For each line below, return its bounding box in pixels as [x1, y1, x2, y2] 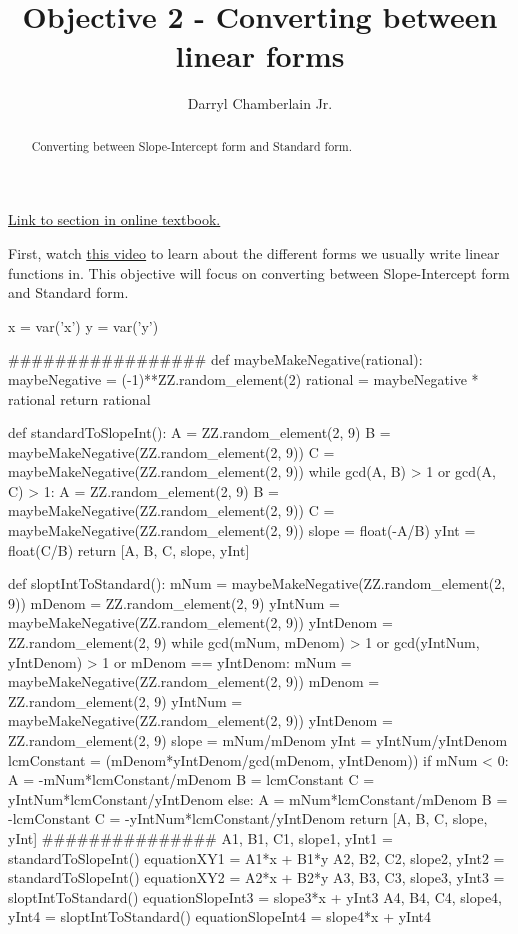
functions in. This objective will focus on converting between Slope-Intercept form [8, 262, 510, 283]
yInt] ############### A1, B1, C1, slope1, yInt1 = [8, 827, 393, 848]
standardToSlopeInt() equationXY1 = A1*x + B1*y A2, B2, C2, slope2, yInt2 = [8, 847, 505, 868]
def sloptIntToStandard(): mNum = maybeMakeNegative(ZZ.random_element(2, [8, 573, 506, 594]
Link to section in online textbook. [8, 209, 221, 230]
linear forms [175, 35, 345, 76]
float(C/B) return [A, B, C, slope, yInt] [8, 539, 250, 560]
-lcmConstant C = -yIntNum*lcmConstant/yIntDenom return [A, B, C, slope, [8, 808, 488, 829]
